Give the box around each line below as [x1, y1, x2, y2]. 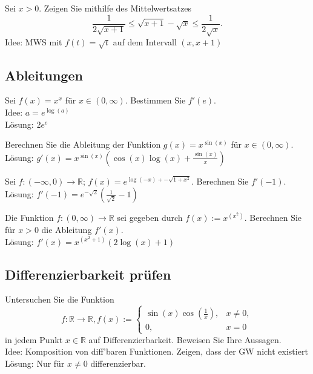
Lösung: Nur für [5, 356, 65, 369]
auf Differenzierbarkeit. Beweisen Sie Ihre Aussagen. [88, 333, 282, 346]
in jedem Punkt [5, 333, 63, 346]
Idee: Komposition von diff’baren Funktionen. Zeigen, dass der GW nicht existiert [5, 345, 308, 358]
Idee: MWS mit [5, 36, 62, 48]
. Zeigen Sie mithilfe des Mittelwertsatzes [39, 2, 192, 14]
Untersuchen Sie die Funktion [5, 293, 114, 306]
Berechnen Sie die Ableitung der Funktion [5, 138, 161, 151]
